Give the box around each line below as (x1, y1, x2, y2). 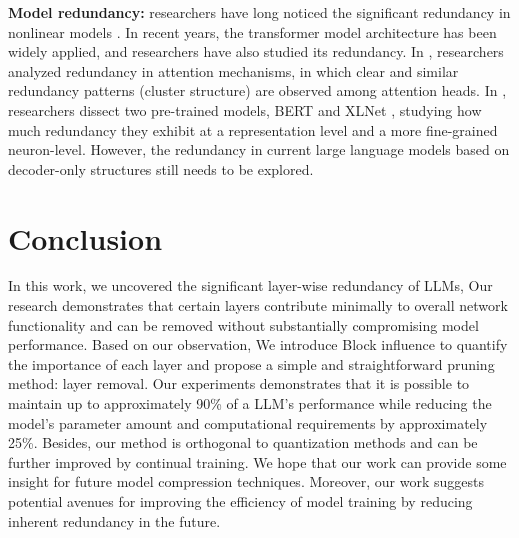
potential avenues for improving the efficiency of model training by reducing (8, 491, 473, 511)
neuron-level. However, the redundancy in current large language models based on (8, 139, 510, 160)
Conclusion (8, 217, 163, 258)
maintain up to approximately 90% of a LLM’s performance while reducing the (8, 393, 492, 414)
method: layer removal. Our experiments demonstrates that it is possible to (8, 373, 470, 394)
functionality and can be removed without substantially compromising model (8, 314, 479, 335)
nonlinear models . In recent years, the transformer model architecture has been (8, 21, 497, 42)
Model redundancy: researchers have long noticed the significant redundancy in (8, 2, 511, 22)
